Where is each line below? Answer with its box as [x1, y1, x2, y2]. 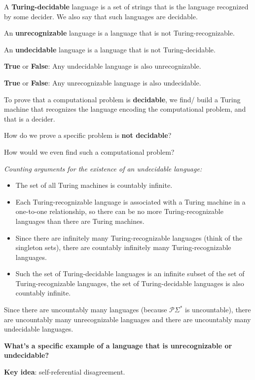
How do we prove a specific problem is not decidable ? [4, 130, 172, 140]
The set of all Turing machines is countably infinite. [15, 180, 173, 190]
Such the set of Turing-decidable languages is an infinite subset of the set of [15, 268, 245, 279]
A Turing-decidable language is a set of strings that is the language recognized [4, 1, 249, 11]
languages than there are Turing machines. [15, 215, 145, 226]
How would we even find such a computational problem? [4, 146, 175, 157]
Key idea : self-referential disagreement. [4, 367, 125, 377]
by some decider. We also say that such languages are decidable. [4, 11, 198, 21]
